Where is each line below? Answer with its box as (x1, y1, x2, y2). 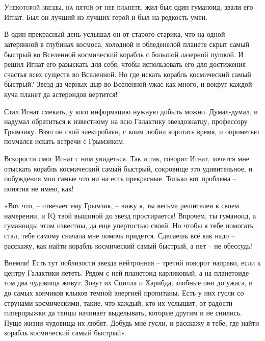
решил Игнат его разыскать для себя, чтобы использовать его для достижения (4, 59, 246, 69)
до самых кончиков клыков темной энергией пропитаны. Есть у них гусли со (4, 287, 244, 298)
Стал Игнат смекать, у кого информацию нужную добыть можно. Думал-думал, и (4, 106, 258, 116)
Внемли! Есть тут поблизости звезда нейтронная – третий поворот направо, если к (4, 257, 261, 268)
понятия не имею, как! (4, 183, 74, 193)
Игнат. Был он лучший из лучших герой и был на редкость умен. (4, 11, 208, 22)
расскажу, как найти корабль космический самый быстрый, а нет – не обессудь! (4, 240, 252, 251)
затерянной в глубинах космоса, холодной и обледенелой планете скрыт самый (4, 38, 250, 49)
